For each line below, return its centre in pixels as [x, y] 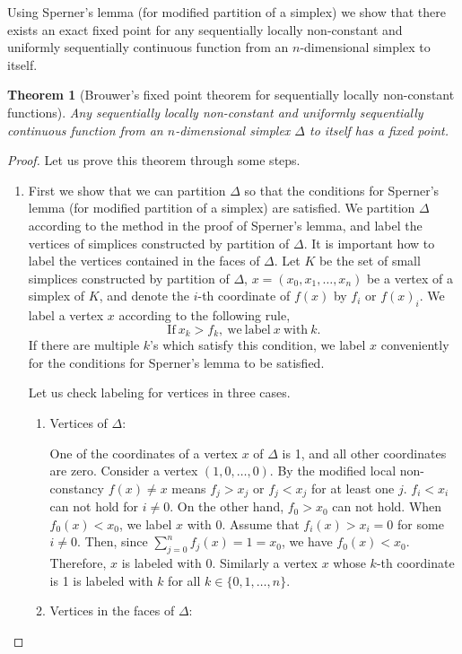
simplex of [57, 296]
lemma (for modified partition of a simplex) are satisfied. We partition [222, 208]
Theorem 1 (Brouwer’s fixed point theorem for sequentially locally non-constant [231, 95]
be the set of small [370, 261]
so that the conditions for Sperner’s [342, 190]
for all [184, 580]
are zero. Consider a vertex [124, 471]
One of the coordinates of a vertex [144, 453]
